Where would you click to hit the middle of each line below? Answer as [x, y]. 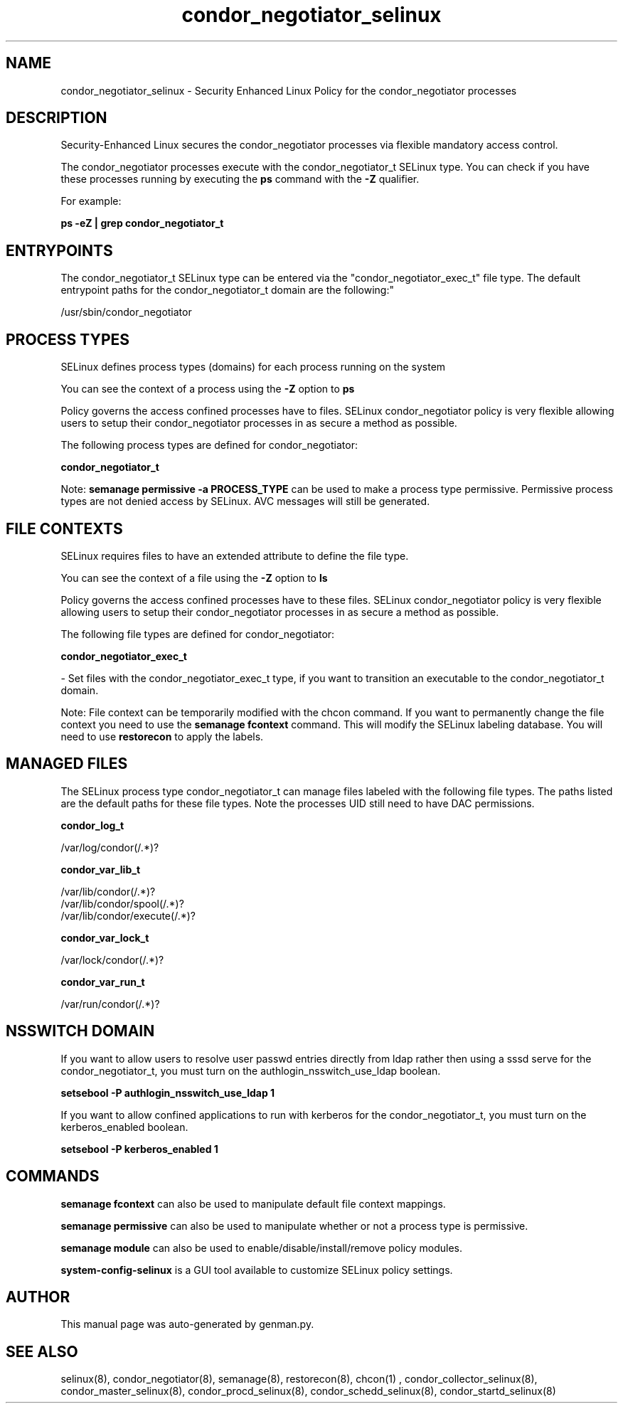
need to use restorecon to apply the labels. [162, 736]
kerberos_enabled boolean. [124, 1127]
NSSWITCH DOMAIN [80, 1031]
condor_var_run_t [103, 982]
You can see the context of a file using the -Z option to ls [194, 578]
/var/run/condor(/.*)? [110, 1004]
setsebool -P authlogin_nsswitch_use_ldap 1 [168, 1092]
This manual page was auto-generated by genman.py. [187, 1324]
